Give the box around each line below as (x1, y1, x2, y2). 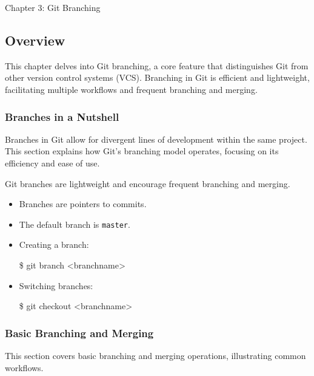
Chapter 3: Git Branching (5, 1, 101, 13)
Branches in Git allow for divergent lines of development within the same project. (5, 132, 307, 145)
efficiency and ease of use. (5, 156, 100, 169)
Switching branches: (19, 279, 93, 292)
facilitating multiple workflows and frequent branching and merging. (5, 83, 258, 95)
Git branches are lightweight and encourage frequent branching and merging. (5, 177, 290, 190)
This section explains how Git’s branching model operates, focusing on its (5, 145, 279, 157)
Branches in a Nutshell (5, 109, 119, 124)
